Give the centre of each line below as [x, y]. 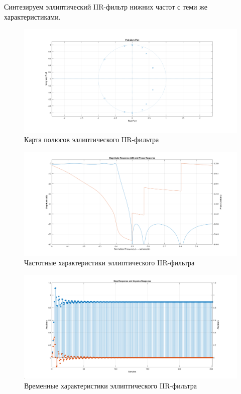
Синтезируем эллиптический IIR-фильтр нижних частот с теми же [106, 7]
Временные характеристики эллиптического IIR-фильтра [111, 385]
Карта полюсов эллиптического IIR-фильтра [92, 139]
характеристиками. [32, 16]
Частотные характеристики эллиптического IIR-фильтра [109, 263]
